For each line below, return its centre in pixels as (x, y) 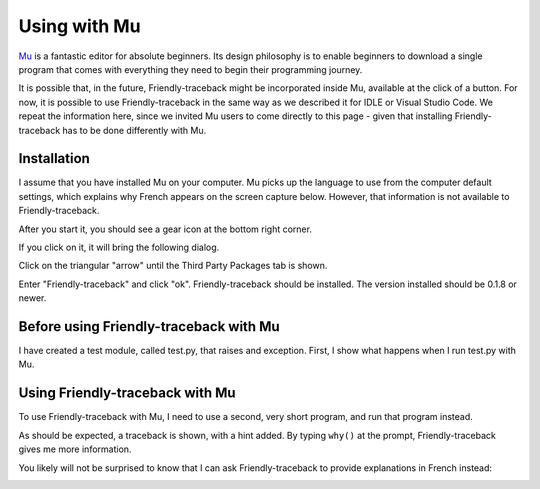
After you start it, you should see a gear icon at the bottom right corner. (165, 229)
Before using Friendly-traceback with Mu (149, 326)
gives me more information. (75, 449)
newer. (32, 298)
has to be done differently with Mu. (134, 130)
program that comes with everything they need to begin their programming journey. (190, 69)
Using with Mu (79, 26)
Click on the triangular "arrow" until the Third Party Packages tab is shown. (173, 266)
